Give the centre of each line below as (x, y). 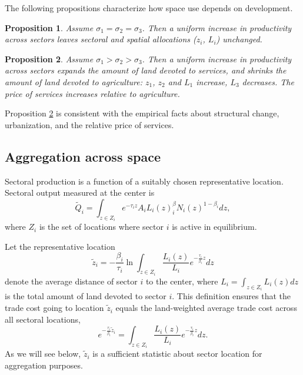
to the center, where (182, 281)
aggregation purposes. (44, 365)
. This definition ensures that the (231, 296)
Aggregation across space (83, 156)
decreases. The (268, 81)
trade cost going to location (54, 308)
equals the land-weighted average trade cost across (206, 308)
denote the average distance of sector (71, 281)
